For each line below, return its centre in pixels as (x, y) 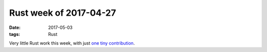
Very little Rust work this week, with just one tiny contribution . (72, 43)
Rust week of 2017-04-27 (63, 13)
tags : (15, 34)
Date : (15, 27)
